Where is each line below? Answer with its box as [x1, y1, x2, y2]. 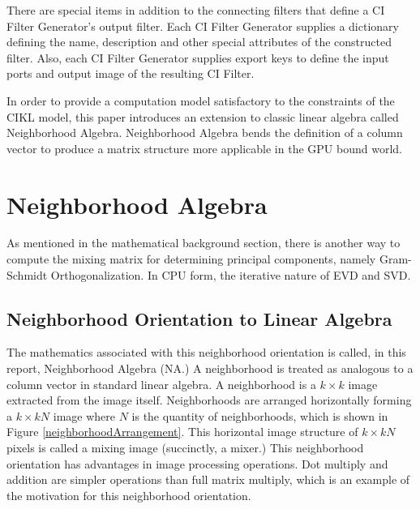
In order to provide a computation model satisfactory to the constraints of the [6, 92, 395, 109]
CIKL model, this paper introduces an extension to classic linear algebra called [6, 108, 399, 125]
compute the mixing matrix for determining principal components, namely [6, 250, 376, 267]
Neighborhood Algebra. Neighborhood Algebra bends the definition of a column [6, 124, 403, 141]
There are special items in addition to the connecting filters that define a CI [6, 2, 385, 18]
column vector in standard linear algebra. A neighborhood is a [6, 375, 316, 392]
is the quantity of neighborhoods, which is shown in [131, 407, 388, 424]
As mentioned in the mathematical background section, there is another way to [6, 234, 401, 251]
